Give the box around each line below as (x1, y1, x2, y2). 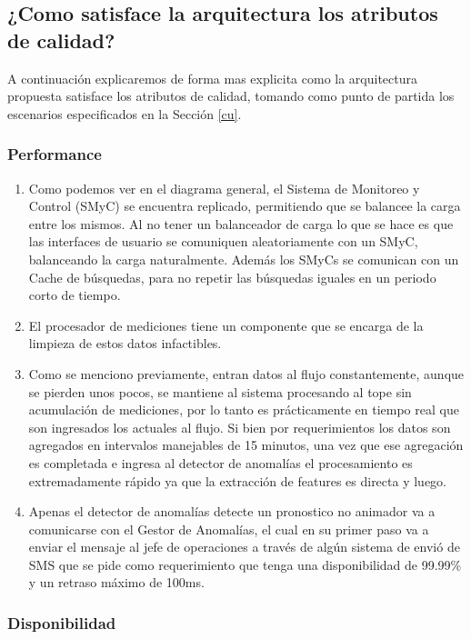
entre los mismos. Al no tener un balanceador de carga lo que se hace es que (28, 214, 454, 233)
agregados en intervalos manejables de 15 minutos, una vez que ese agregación (28, 435, 464, 454)
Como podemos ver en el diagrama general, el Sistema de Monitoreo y (28, 178, 420, 197)
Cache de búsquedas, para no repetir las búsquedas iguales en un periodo (28, 267, 436, 286)
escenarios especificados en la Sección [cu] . (7, 104, 242, 123)
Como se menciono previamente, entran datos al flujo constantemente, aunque (28, 364, 465, 383)
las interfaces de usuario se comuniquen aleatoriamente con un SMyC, (28, 232, 418, 251)
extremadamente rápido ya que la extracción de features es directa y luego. (28, 471, 446, 490)
